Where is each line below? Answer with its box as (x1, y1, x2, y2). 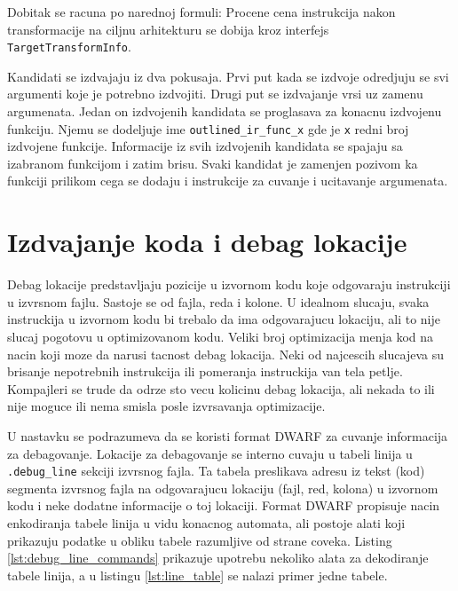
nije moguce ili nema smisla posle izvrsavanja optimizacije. (7, 397, 326, 415)
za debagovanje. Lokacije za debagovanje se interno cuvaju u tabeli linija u (7, 444, 413, 462)
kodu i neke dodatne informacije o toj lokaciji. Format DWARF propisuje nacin (7, 496, 440, 515)
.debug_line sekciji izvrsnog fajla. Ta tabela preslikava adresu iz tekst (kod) (7, 461, 425, 480)
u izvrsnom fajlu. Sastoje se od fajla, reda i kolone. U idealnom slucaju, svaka (7, 292, 430, 311)
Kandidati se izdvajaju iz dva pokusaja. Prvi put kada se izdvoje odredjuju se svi (7, 67, 449, 85)
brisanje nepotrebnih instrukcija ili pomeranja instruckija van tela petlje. (7, 362, 403, 381)
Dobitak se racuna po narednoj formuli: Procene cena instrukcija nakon (7, 3, 396, 20)
